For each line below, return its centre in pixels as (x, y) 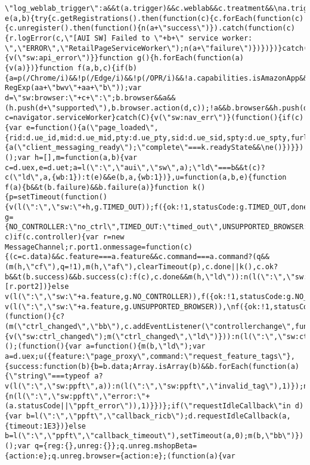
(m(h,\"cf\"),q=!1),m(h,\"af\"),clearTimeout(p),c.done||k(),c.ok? (142, 267)
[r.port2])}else (37, 287)
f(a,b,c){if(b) (107, 68)
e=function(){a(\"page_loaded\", (92, 127)
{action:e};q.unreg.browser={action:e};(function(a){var (120, 456)
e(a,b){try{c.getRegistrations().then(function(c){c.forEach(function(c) (154, 18)
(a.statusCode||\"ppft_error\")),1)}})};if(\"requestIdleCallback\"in (148, 406)
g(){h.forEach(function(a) (190, 58)
